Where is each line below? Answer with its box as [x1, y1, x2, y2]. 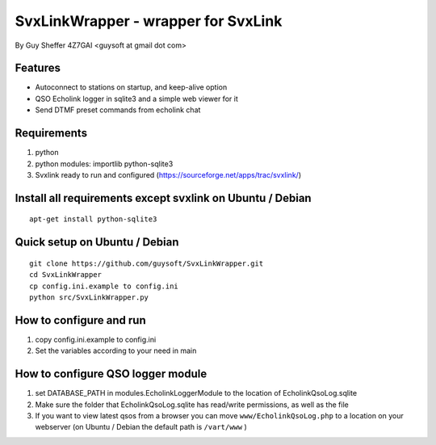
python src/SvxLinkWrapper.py [29, 292, 149, 302]
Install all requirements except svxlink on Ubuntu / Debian [15, 191, 312, 205]
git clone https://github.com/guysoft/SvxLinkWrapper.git [29, 258, 264, 268]
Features [15, 61, 61, 75]
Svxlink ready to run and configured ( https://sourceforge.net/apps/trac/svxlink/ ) [35, 170, 302, 179]
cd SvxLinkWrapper [29, 271, 103, 279]
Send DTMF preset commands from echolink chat [35, 105, 201, 115]
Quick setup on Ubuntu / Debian [15, 235, 179, 250]
